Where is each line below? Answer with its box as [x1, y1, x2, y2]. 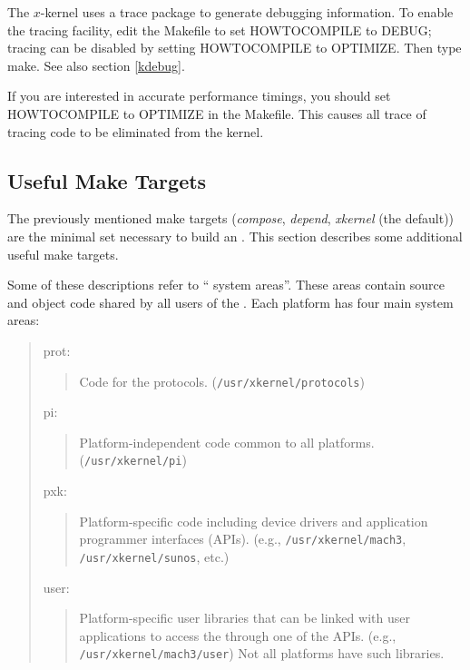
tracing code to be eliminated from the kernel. [7, 122, 264, 141]
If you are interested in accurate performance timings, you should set [7, 86, 391, 105]
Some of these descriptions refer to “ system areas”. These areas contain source [7, 275, 445, 294]
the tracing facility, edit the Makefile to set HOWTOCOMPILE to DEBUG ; [7, 20, 432, 39]
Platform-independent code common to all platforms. [79, 432, 375, 451]
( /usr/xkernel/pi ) [79, 450, 187, 469]
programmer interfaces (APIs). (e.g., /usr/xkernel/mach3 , [79, 529, 406, 548]
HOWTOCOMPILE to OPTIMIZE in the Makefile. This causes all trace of [7, 103, 426, 123]
